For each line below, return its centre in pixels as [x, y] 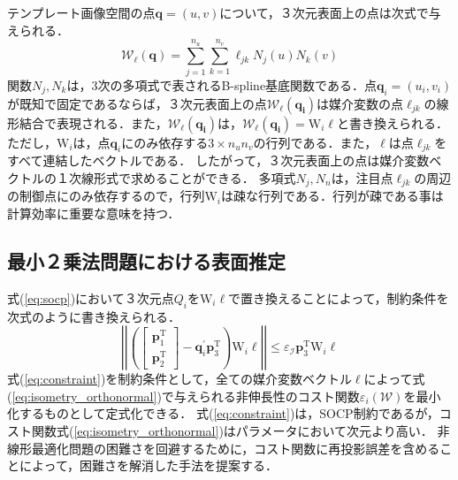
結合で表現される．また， [93, 122]
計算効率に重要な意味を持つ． [94, 213]
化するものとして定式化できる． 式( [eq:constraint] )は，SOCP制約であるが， [223, 413]
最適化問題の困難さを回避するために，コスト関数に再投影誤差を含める [236, 448]
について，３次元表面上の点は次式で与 [330, 12]
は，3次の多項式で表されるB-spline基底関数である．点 [221, 84]
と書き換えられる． [392, 122]
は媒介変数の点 [360, 103]
